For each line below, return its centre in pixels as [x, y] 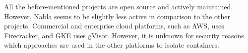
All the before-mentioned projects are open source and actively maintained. [119, 6]
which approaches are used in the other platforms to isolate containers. [112, 45]
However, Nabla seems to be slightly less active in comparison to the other [117, 16]
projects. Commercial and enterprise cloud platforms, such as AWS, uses [114, 26]
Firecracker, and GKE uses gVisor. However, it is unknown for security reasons [124, 35]
